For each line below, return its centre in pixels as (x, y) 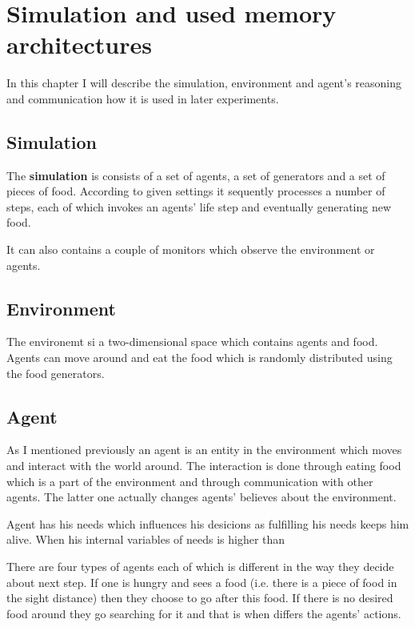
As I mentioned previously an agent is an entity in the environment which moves (204, 450)
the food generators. (56, 373)
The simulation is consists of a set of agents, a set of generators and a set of (196, 175)
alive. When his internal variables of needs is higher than (146, 539)
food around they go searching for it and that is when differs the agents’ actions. (204, 613)
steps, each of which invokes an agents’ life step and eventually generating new (199, 206)
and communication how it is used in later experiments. (143, 98)
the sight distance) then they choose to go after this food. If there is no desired (200, 598)
